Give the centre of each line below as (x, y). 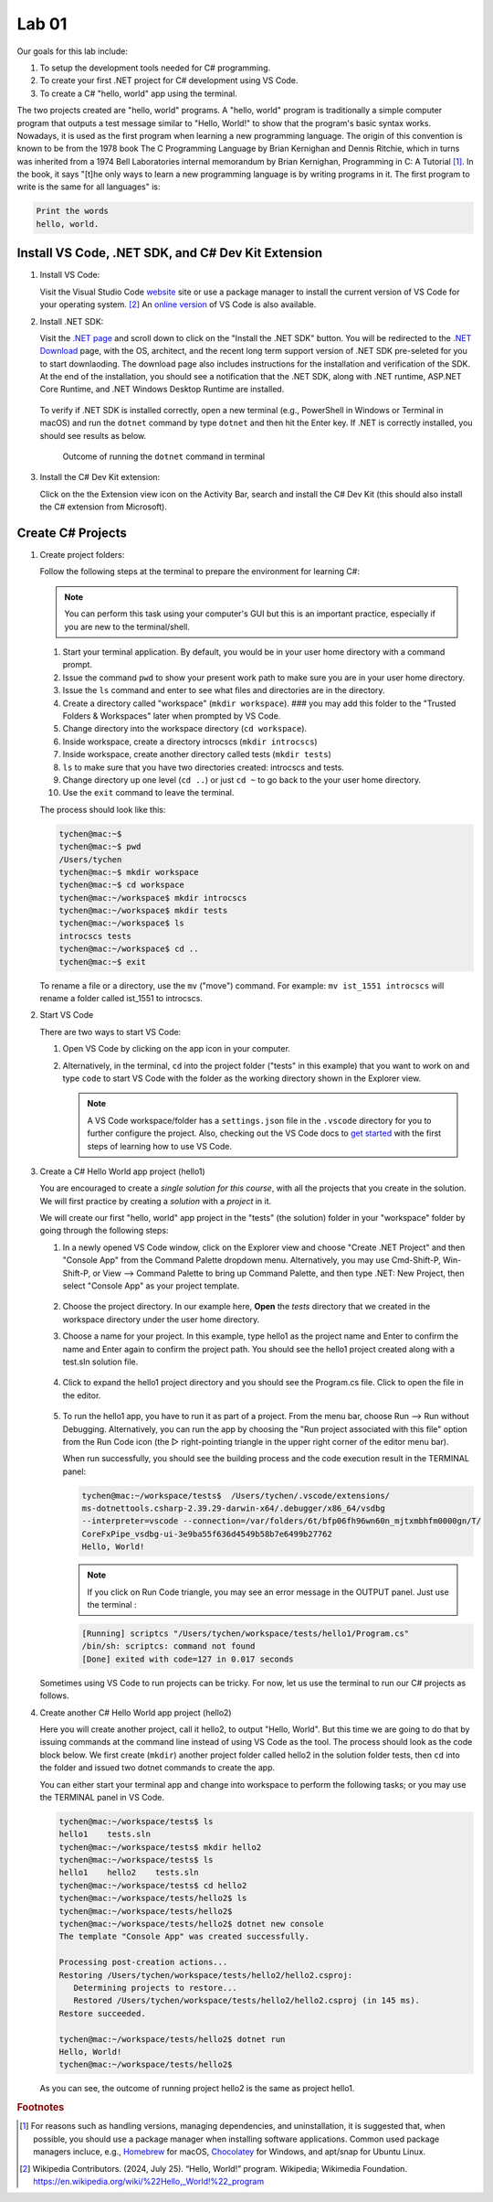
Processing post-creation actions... (143, 1962)
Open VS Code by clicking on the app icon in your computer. (177, 1049)
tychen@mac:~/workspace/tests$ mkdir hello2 (160, 1847)
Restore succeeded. (102, 2013)
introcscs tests (95, 936)
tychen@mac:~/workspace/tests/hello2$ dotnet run (172, 2039)
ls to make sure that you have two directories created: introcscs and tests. (203, 767)
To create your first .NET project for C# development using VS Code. (169, 80)
